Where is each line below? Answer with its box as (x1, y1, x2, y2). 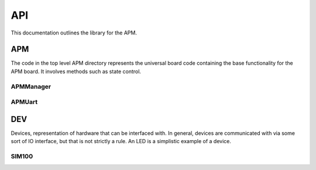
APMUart (11, 98, 38, 106)
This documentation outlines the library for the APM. (11, 29, 138, 36)
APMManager (11, 82, 51, 91)
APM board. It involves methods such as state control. (11, 68, 142, 75)
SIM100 (11, 152, 33, 161)
